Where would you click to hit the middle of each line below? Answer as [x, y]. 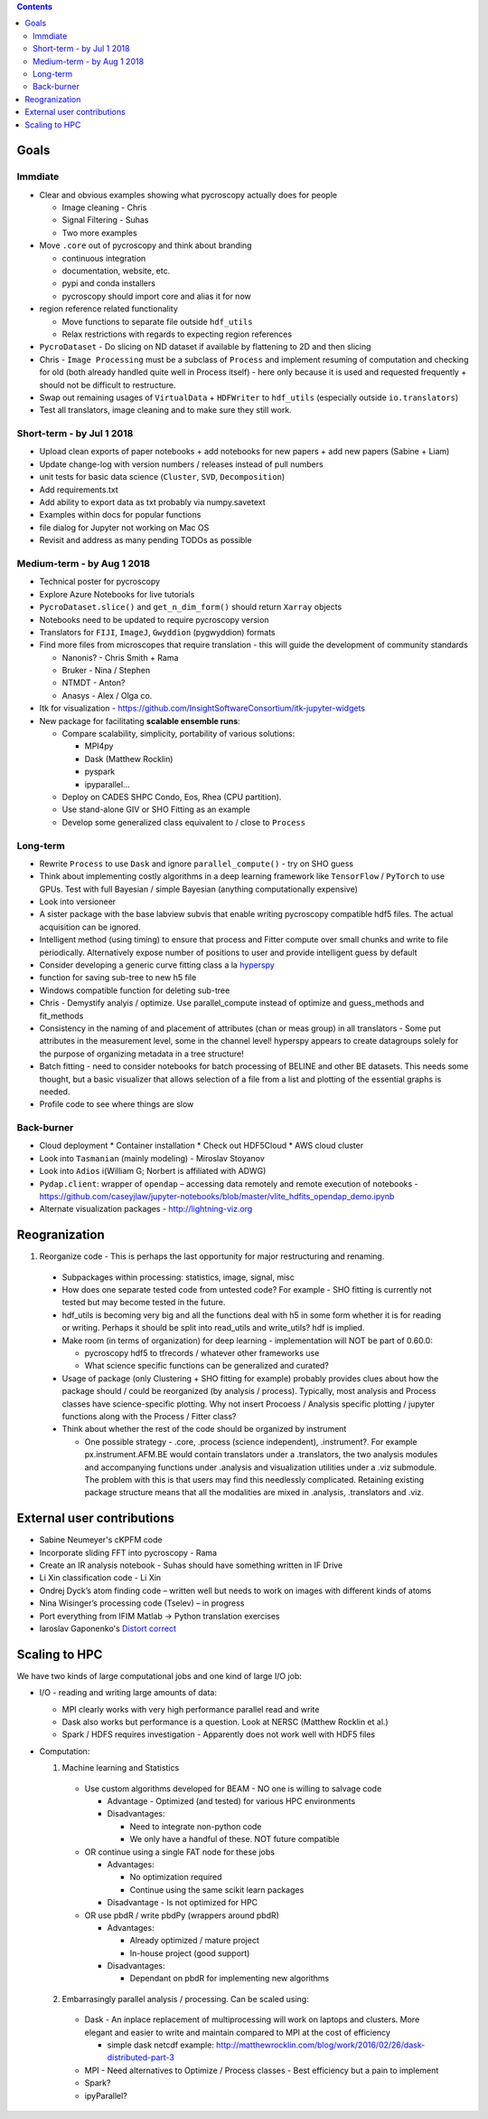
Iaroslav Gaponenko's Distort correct [108, 1628]
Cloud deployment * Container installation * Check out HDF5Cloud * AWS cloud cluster [202, 1146]
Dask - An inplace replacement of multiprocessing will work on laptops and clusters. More [252, 2019]
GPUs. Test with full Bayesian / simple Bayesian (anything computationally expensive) [199, 889]
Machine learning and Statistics [121, 1768]
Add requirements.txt [79, 490]
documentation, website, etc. [116, 271]
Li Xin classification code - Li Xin [100, 1578]
